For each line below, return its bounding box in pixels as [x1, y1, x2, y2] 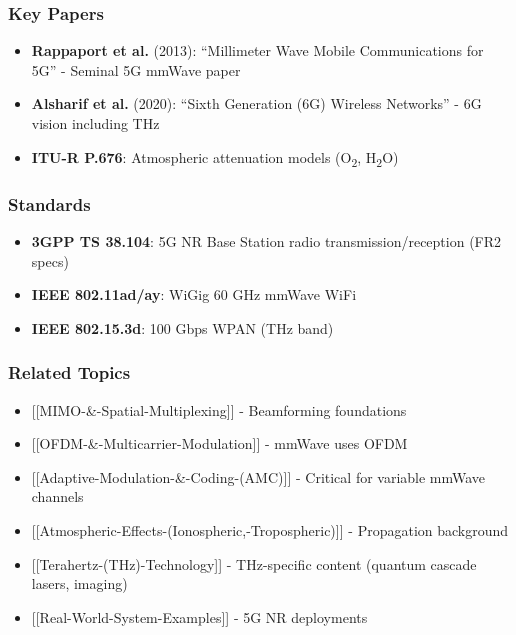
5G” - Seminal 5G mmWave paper [31, 59, 241, 80]
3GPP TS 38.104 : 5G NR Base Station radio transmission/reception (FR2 [31, 230, 502, 251]
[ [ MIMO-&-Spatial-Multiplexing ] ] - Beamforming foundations [31, 399, 407, 420]
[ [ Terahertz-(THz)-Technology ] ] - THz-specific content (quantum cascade [31, 553, 477, 574]
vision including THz [31, 113, 160, 133]
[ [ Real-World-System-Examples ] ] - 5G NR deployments [31, 606, 368, 627]
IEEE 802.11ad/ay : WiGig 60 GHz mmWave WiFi [31, 284, 357, 305]
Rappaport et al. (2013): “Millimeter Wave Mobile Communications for [31, 40, 484, 61]
